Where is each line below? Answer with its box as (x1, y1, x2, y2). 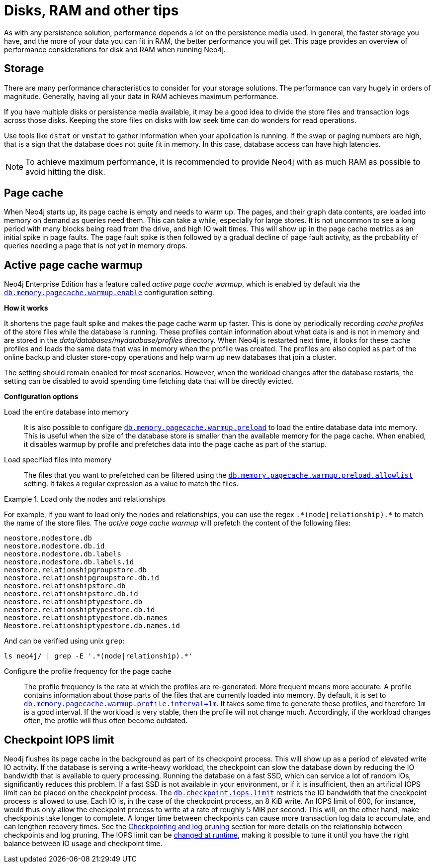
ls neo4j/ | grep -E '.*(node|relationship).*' (4, 652, 193, 660)
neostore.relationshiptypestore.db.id (4, 606, 155, 614)
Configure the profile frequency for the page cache (4, 667, 172, 676)
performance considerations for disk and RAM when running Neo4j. (4, 45, 226, 54)
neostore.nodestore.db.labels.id (4, 558, 134, 566)
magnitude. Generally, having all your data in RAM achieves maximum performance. (4, 92, 278, 101)
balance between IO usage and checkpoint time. (4, 839, 163, 848)
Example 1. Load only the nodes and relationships (4, 495, 166, 504)
